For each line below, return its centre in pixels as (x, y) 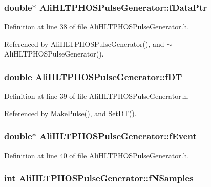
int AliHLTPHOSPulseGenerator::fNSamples (99, 178)
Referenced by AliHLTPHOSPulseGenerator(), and (84, 43)
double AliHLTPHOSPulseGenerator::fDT (93, 76)
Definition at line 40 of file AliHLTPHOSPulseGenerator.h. (97, 155)
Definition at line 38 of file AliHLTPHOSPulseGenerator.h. (97, 26)
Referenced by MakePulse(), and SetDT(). (70, 113)
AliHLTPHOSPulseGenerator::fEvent (118, 136)
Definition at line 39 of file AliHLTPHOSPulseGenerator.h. (97, 96)
